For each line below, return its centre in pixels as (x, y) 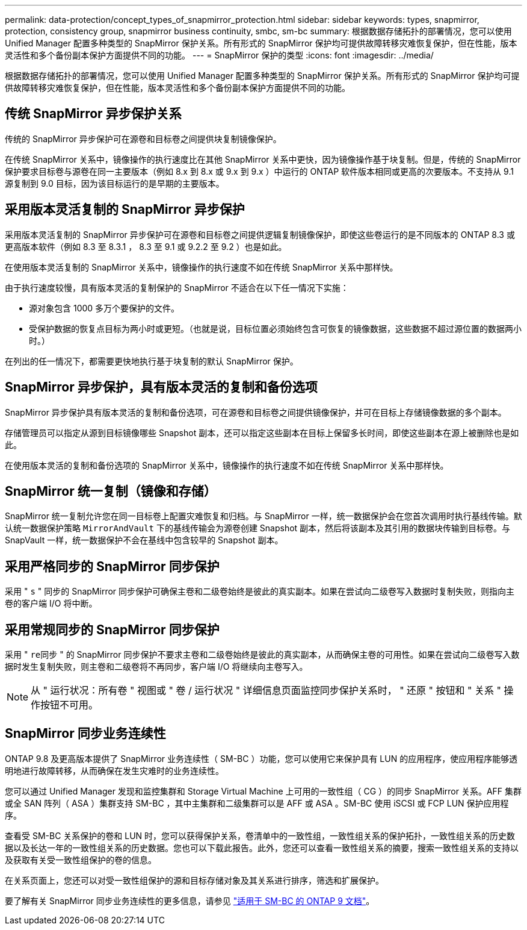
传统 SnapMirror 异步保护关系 (93, 114)
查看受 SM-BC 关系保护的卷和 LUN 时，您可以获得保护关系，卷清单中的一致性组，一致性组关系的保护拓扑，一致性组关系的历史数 (260, 835)
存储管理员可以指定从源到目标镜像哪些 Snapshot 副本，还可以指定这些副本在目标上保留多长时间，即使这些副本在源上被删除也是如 (262, 432)
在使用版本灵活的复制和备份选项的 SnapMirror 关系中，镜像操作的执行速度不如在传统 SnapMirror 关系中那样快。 (227, 465)
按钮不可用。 (69, 705)
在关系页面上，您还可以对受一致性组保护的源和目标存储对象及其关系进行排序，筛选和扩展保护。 (194, 880)
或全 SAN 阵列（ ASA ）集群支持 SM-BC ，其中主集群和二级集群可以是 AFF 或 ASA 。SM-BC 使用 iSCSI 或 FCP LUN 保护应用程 (257, 803)
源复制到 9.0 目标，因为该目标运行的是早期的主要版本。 (115, 183)
